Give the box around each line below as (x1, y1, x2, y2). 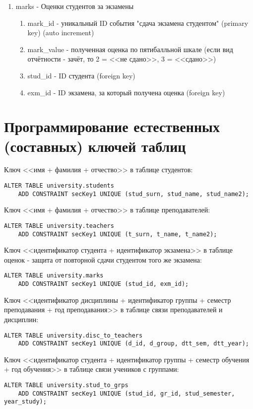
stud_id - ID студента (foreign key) (27, 70, 135, 80)
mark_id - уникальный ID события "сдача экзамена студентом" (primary (27, 17, 249, 28)
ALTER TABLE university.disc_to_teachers (4, 332, 143, 339)
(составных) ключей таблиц (4, 136, 186, 156)
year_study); (4, 398, 47, 406)
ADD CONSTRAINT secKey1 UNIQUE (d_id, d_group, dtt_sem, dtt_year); (18, 340, 249, 347)
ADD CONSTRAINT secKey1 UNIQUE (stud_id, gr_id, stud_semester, (18, 390, 235, 397)
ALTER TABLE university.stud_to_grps (4, 382, 128, 389)
